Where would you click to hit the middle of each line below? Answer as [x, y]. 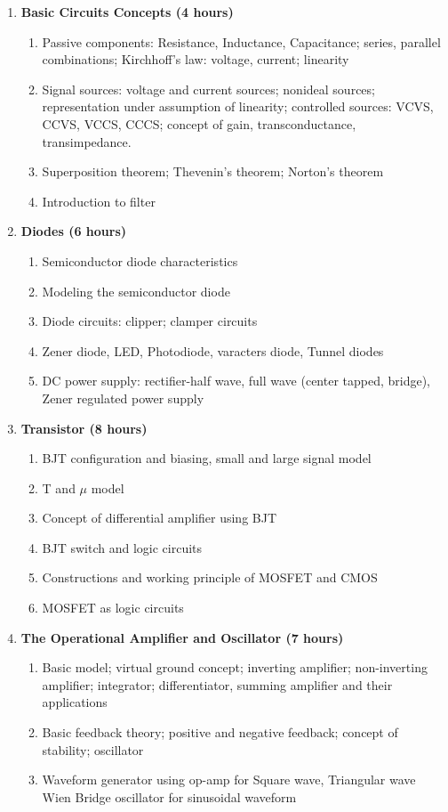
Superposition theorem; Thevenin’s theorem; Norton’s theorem [213, 171]
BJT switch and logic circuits [122, 547]
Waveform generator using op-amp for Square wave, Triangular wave [229, 780]
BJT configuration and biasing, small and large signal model [207, 458]
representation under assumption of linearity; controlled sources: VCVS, [238, 106]
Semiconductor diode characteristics [140, 260]
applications [75, 702]
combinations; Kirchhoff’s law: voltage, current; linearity [196, 59]
